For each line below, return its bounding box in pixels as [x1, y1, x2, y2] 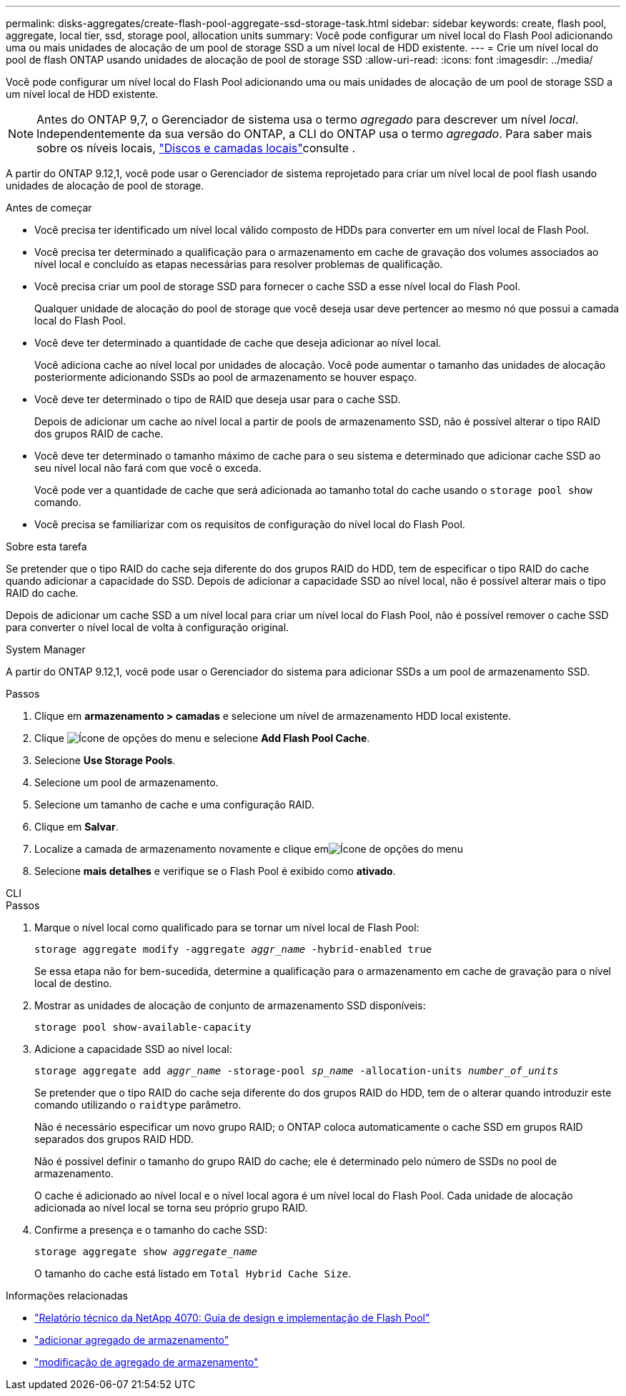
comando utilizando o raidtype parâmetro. [34, 1099, 242, 1111]
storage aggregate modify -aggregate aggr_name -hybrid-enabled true [34, 944, 432, 955]
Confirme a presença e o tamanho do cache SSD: [34, 1224, 267, 1236]
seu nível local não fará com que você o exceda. [34, 462, 262, 474]
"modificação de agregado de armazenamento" [34, 1356, 259, 1368]
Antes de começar [6, 202, 92, 214]
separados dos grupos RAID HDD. [34, 1133, 194, 1145]
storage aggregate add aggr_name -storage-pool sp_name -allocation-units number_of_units [34, 1065, 559, 1076]
